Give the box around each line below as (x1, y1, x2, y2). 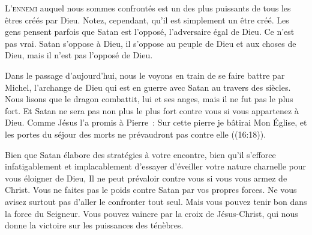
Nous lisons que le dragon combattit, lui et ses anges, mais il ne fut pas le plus (5, 93, 293, 105)
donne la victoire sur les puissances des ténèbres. (5, 219, 184, 231)
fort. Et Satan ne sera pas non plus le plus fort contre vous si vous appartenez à (5, 104, 299, 117)
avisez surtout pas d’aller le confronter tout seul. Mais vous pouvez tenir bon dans (5, 195, 307, 207)
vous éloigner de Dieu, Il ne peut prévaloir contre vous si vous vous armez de (5, 171, 287, 184)
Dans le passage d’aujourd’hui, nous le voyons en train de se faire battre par (5, 69, 285, 81)
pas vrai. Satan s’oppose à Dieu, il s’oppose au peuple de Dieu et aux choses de (5, 37, 296, 49)
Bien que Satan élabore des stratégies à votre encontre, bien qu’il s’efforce (5, 148, 276, 160)
